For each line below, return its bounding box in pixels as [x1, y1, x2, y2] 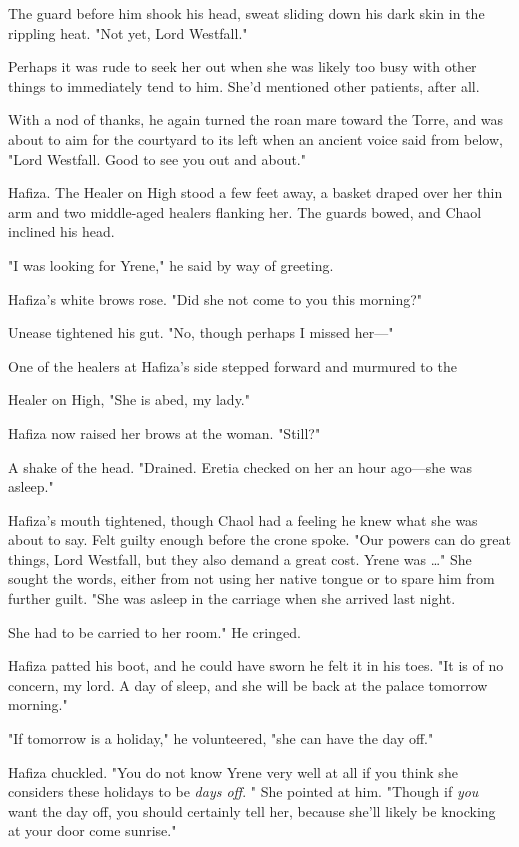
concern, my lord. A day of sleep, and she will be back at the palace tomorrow [8, 674, 488, 695]
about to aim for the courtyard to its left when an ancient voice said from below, [8, 128, 503, 149]
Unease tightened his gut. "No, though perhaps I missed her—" [8, 322, 394, 343]
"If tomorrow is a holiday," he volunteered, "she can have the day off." [8, 728, 434, 749]
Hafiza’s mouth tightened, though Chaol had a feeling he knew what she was [8, 509, 478, 530]
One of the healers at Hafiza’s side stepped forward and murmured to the [8, 355, 457, 376]
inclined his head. [8, 221, 115, 242]
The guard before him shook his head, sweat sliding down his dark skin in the [8, 3, 485, 23]
